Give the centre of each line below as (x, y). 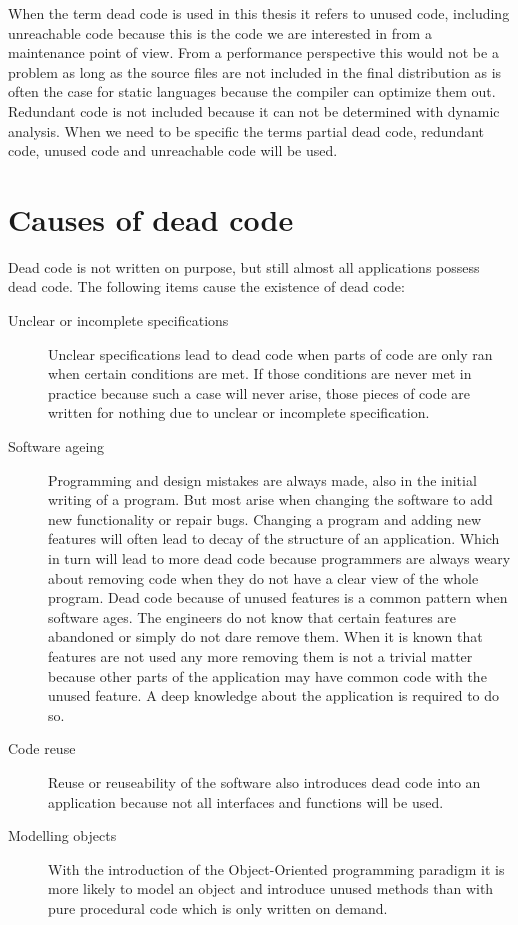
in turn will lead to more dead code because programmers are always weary (279, 558)
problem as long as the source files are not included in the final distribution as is (255, 71)
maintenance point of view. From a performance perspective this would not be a (253, 52)
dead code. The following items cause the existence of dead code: (206, 286)
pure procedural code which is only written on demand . (218, 907)
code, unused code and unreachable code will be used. (173, 150)
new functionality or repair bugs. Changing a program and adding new (265, 518)
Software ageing (56, 446)
